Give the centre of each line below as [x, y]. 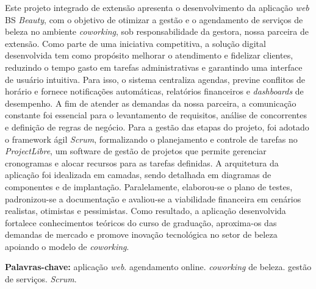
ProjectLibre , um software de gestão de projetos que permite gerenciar [136, 151]
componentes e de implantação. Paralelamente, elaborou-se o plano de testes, [149, 186]
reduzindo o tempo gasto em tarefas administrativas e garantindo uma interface [154, 67]
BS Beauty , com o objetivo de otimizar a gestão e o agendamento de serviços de [154, 19]
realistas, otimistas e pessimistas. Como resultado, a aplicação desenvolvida [145, 211]
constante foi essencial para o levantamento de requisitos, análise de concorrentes [156, 115]
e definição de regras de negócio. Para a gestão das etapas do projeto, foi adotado [157, 127]
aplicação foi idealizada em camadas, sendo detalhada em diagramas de [138, 175]
